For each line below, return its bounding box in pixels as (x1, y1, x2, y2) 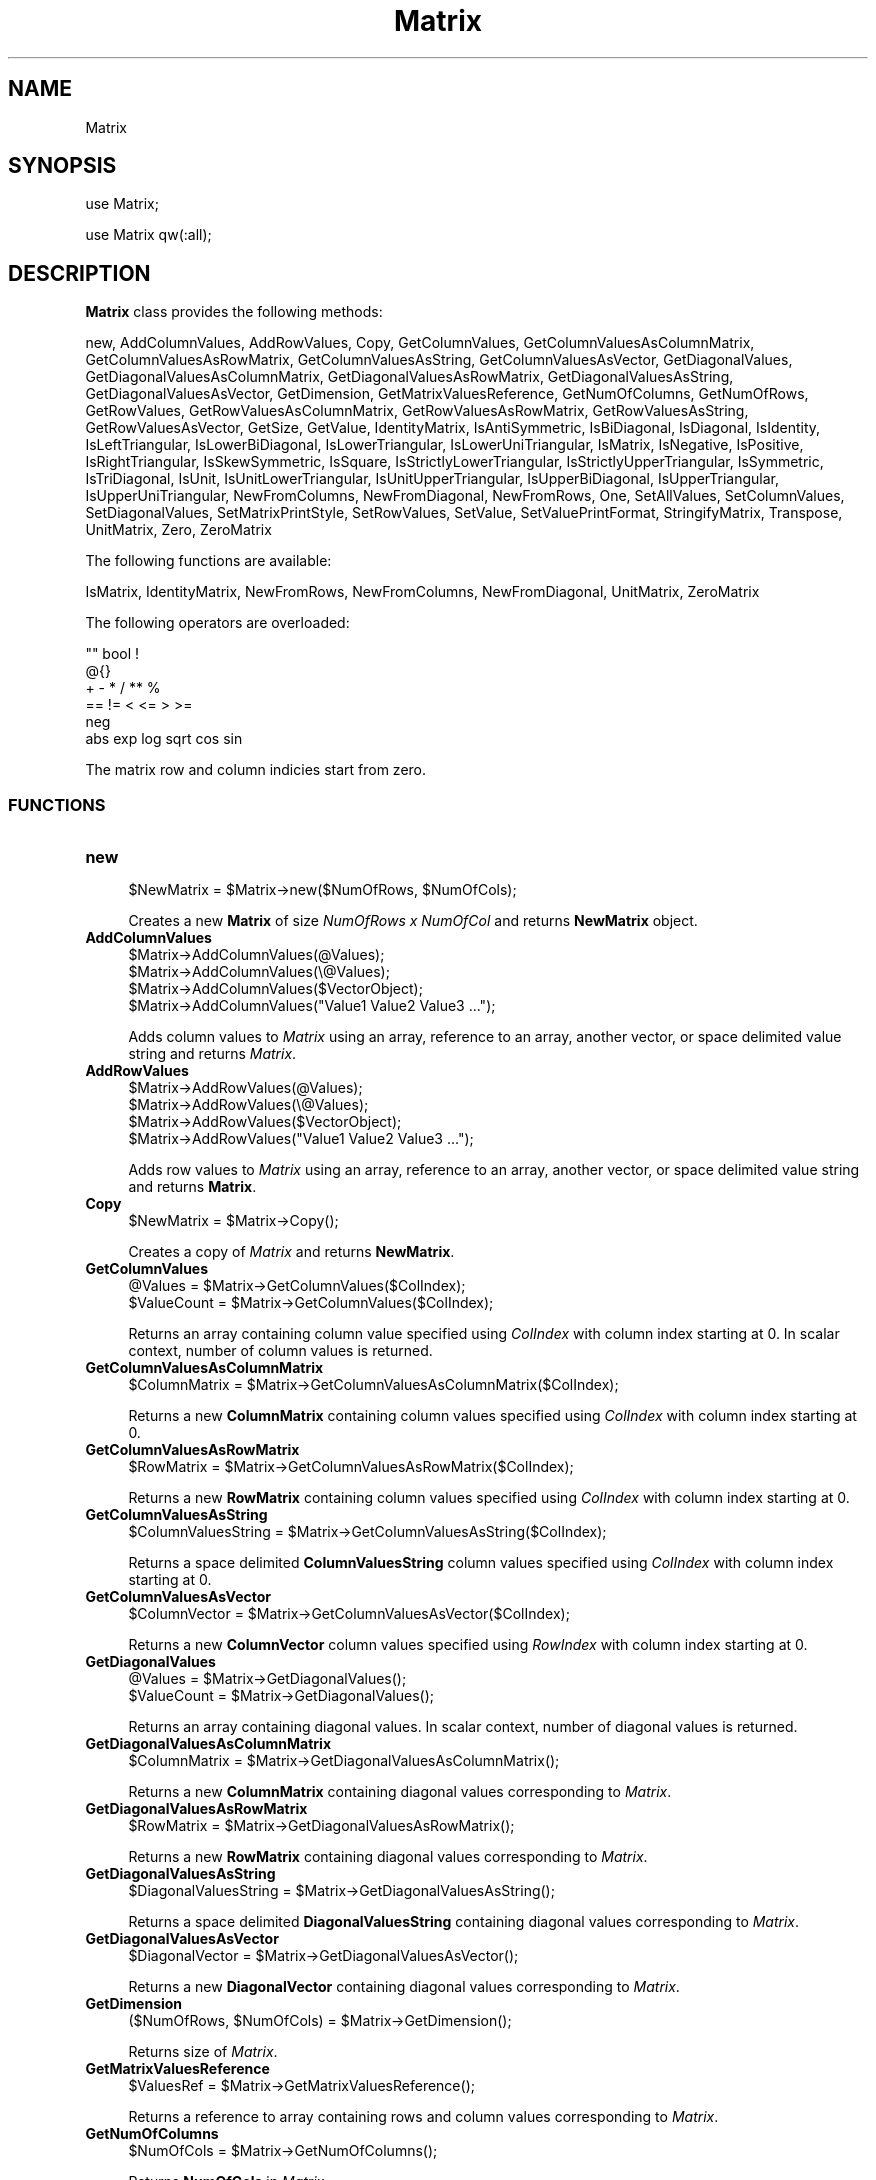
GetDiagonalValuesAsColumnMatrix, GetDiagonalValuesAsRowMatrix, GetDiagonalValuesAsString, (85, 368, 734, 386)
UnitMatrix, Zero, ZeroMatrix (85, 521, 272, 539)
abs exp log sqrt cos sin (85, 730, 243, 748)
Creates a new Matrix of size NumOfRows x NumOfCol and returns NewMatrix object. (128, 912, 698, 930)
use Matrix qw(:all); (85, 226, 212, 244)
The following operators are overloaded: (85, 614, 350, 632)
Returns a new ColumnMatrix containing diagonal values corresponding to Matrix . (128, 1783, 672, 1801)
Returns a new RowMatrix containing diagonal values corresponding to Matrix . (128, 1848, 648, 1866)
